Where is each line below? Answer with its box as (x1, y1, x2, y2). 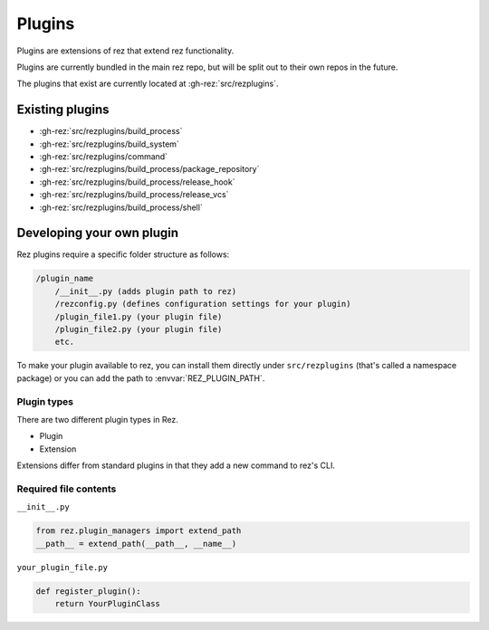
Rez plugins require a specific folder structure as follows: (16, 249, 230, 260)
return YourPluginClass (54, 598, 160, 608)
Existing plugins (16, 102, 110, 118)
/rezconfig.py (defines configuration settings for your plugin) (54, 299, 351, 310)
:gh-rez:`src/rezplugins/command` (39, 151, 168, 162)
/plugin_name (35, 273, 94, 284)
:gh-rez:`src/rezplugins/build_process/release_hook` (39, 177, 235, 187)
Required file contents (16, 482, 117, 495)
